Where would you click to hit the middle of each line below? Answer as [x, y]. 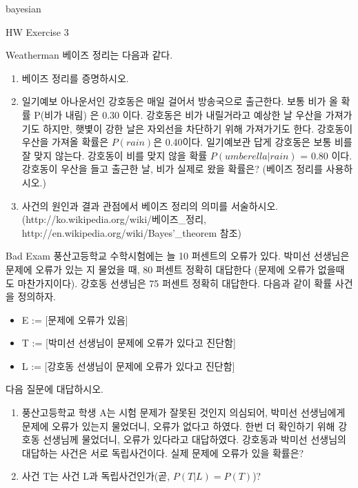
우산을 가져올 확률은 [65, 142]
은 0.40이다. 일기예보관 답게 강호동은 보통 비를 [253, 142]
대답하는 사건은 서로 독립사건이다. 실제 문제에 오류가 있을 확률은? [163, 452]
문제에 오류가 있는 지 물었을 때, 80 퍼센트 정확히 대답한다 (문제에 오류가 [160, 269]
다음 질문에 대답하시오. [55, 389]
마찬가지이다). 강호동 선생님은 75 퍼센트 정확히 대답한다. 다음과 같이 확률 [175, 283]
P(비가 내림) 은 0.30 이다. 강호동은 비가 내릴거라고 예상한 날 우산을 [178, 114]
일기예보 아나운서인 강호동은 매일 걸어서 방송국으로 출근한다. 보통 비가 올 [180, 101]
